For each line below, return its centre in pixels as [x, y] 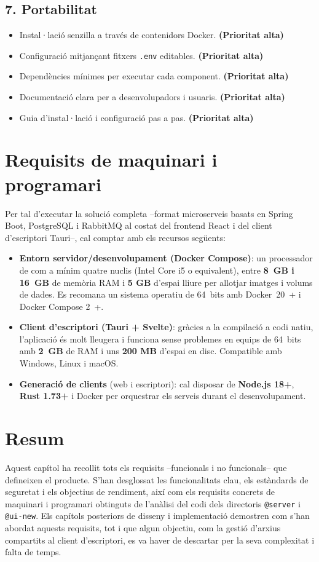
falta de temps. [33, 552]
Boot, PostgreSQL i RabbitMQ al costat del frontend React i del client [139, 225]
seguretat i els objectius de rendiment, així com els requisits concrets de [140, 492]
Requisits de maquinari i [111, 160]
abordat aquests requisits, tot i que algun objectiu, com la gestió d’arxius [143, 528]
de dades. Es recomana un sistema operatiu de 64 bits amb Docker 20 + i [160, 294]
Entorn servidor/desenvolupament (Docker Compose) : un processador [166, 258]
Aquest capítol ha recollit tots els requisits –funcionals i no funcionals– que [146, 467]
